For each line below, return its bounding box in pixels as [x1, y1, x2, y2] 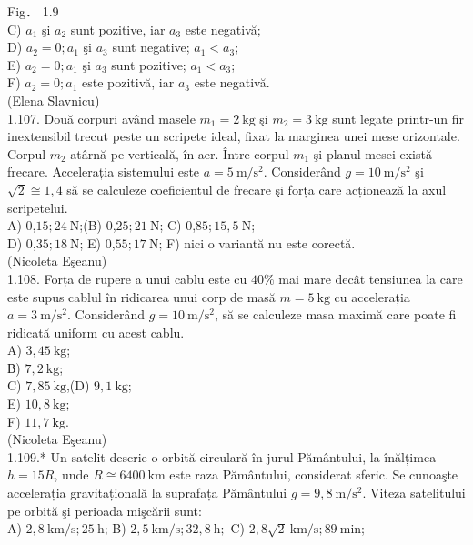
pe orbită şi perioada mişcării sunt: [7, 500, 202, 520]
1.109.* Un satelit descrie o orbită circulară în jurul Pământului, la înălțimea [7, 447, 437, 466]
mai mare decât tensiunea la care [278, 268, 463, 288]
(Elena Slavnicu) [7, 90, 100, 109]
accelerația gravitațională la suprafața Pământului [7, 483, 287, 502]
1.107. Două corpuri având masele [7, 108, 196, 127]
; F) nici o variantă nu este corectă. [158, 233, 356, 252]
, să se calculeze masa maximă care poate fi [214, 305, 457, 324]
